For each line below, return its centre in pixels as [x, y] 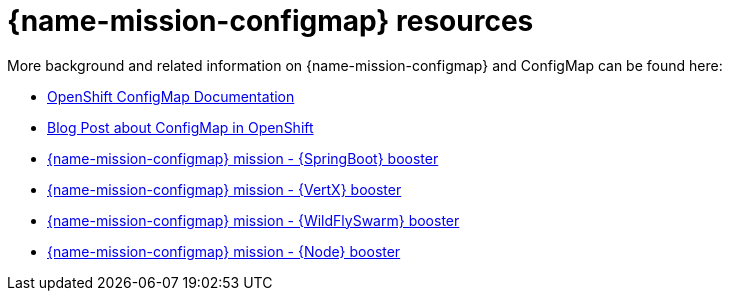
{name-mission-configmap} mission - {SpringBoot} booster [243, 158]
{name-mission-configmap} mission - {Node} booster [224, 251]
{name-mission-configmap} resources [270, 21]
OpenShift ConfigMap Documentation [171, 96]
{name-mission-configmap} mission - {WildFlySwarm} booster [253, 220]
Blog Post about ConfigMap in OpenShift [180, 127]
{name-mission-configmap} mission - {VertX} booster [224, 189]
